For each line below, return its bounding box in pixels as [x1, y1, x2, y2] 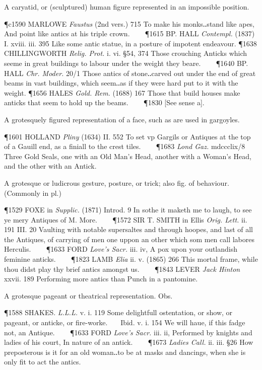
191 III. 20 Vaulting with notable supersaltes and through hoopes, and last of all [4, 224, 253, 235]
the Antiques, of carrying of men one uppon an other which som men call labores [4, 234, 254, 244]
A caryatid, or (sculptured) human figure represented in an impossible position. [4, 2, 249, 12]
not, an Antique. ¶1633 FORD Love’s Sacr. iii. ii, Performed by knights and [4, 327, 252, 337]
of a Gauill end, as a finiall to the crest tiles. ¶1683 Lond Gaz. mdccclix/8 [4, 141, 245, 152]
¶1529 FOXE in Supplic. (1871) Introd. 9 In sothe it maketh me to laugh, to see [4, 204, 252, 215]
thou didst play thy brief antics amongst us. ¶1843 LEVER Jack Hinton [4, 263, 240, 274]
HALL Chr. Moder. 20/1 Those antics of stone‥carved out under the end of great [4, 67, 256, 78]
